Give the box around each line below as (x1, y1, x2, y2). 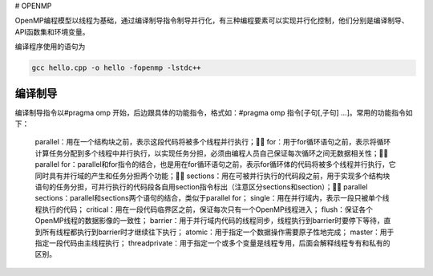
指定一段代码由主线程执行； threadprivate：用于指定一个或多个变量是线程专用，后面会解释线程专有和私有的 (34, 237, 391, 248)
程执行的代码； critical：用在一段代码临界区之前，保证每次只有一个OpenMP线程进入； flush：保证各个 (34, 205, 373, 214)
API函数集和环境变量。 (14, 26, 90, 36)
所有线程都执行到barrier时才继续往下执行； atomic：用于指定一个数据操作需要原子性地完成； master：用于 (41, 227, 395, 237)
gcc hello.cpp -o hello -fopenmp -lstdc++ (31, 63, 201, 72)
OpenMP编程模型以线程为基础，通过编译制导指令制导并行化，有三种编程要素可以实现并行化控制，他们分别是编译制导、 (14, 16, 409, 26)
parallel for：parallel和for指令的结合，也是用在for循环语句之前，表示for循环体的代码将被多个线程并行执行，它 (34, 160, 396, 169)
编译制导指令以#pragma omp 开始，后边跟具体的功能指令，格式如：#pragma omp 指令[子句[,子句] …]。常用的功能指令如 (14, 108, 413, 117)
